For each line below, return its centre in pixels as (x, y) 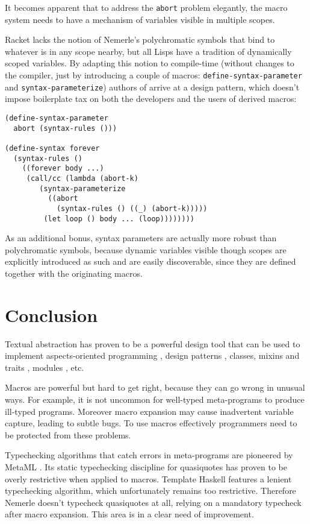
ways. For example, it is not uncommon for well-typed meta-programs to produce (155, 399)
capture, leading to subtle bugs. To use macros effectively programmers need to (151, 423)
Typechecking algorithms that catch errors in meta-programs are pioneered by (149, 455)
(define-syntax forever (52, 148)
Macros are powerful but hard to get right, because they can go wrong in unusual (155, 387)
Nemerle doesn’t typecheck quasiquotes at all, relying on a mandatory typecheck (153, 502)
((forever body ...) (63, 169)
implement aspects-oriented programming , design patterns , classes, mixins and (152, 355)
